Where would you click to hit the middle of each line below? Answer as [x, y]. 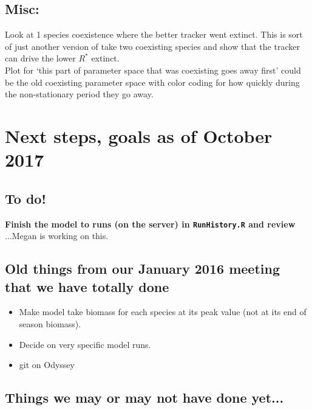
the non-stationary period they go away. [79, 94]
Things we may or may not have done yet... [144, 398]
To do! [25, 198]
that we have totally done [87, 286]
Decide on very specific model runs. [85, 344]
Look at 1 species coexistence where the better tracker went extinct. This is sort [154, 34]
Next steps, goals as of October [139, 135]
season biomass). [50, 323]
